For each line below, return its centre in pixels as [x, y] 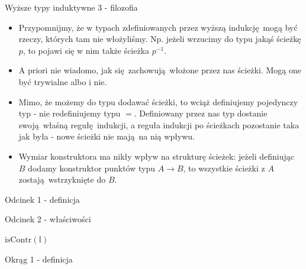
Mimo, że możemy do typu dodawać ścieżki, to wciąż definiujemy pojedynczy [158, 101]
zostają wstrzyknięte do [62, 179]
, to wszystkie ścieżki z [224, 168]
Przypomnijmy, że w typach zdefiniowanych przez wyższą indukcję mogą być [158, 27]
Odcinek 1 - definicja [42, 199]
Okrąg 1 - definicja [39, 259]
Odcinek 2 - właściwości [48, 219]
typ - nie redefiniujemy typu [70, 113]
